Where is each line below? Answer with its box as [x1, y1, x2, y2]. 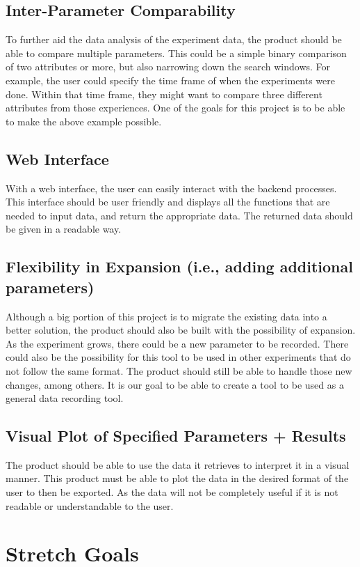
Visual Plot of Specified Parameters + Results [6, 425, 346, 446]
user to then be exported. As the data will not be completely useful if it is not [6, 485, 338, 499]
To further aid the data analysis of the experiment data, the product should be [6, 32, 342, 47]
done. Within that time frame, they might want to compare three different [6, 86, 322, 101]
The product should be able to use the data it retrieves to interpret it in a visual [6, 457, 350, 472]
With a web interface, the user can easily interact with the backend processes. [6, 180, 337, 195]
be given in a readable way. [6, 222, 122, 236]
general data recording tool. [6, 391, 124, 405]
